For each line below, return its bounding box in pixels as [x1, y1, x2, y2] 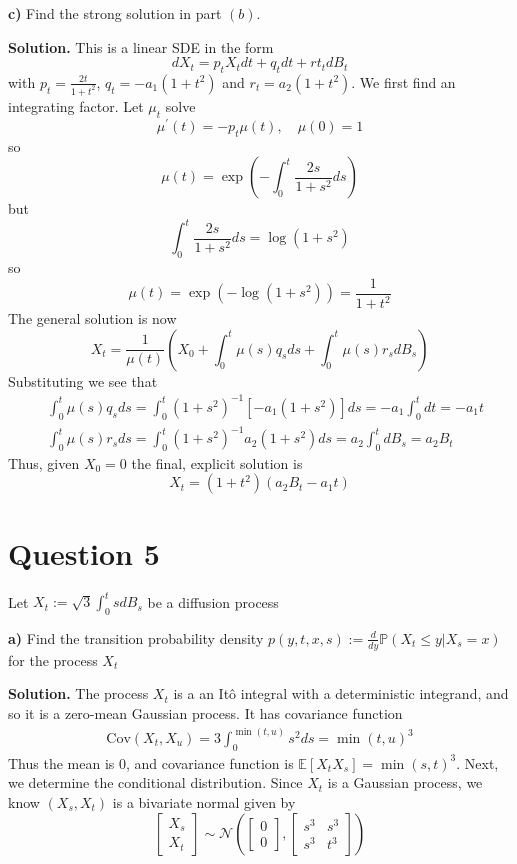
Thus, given [8, 452, 80, 473]
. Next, [456, 752, 499, 773]
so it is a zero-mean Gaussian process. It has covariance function [8, 702, 403, 723]
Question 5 [8, 532, 160, 573]
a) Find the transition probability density [8, 627, 264, 648]
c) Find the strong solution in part [8, 3, 222, 23]
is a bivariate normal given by [112, 792, 296, 812]
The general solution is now [8, 308, 177, 329]
